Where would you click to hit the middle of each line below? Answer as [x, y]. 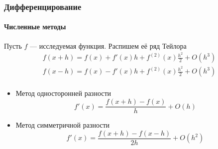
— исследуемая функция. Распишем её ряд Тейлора [108, 45]
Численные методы [35, 27]
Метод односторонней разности [63, 93]
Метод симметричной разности [63, 125]
